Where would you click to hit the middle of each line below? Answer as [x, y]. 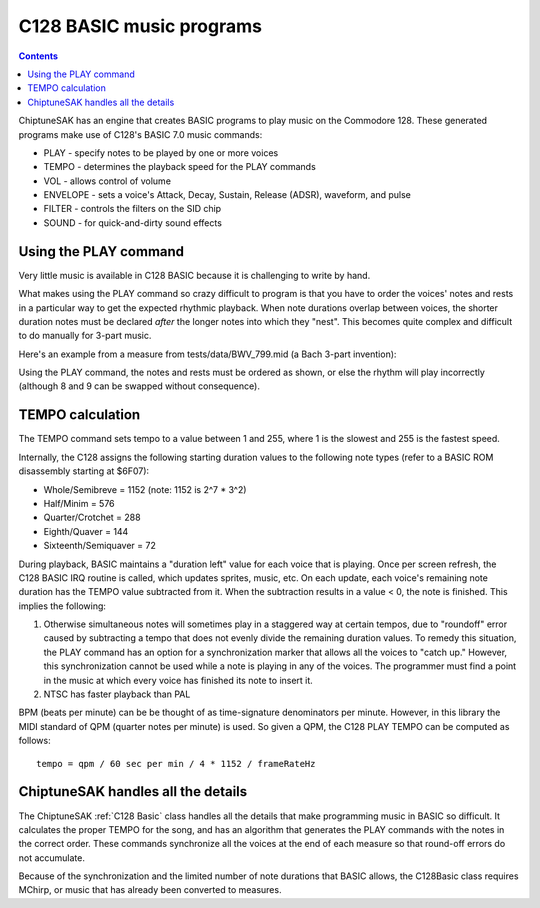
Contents [38, 56]
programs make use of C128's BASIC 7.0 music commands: [140, 134]
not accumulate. [51, 857]
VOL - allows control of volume [107, 181]
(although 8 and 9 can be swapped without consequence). [139, 386]
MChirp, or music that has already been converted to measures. [150, 890]
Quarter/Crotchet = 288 [92, 517]
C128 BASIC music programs [140, 26]
